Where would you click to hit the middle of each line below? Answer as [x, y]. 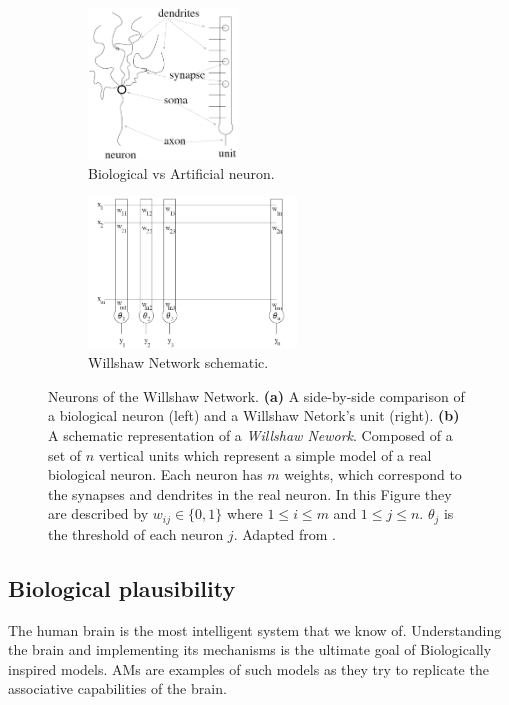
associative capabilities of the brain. [117, 688]
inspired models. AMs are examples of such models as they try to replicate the [248, 668]
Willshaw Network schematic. [178, 362]
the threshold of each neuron [136, 533]
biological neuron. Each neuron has [155, 474]
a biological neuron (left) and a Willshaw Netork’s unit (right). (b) [254, 415]
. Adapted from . [284, 533]
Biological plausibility [122, 587]
